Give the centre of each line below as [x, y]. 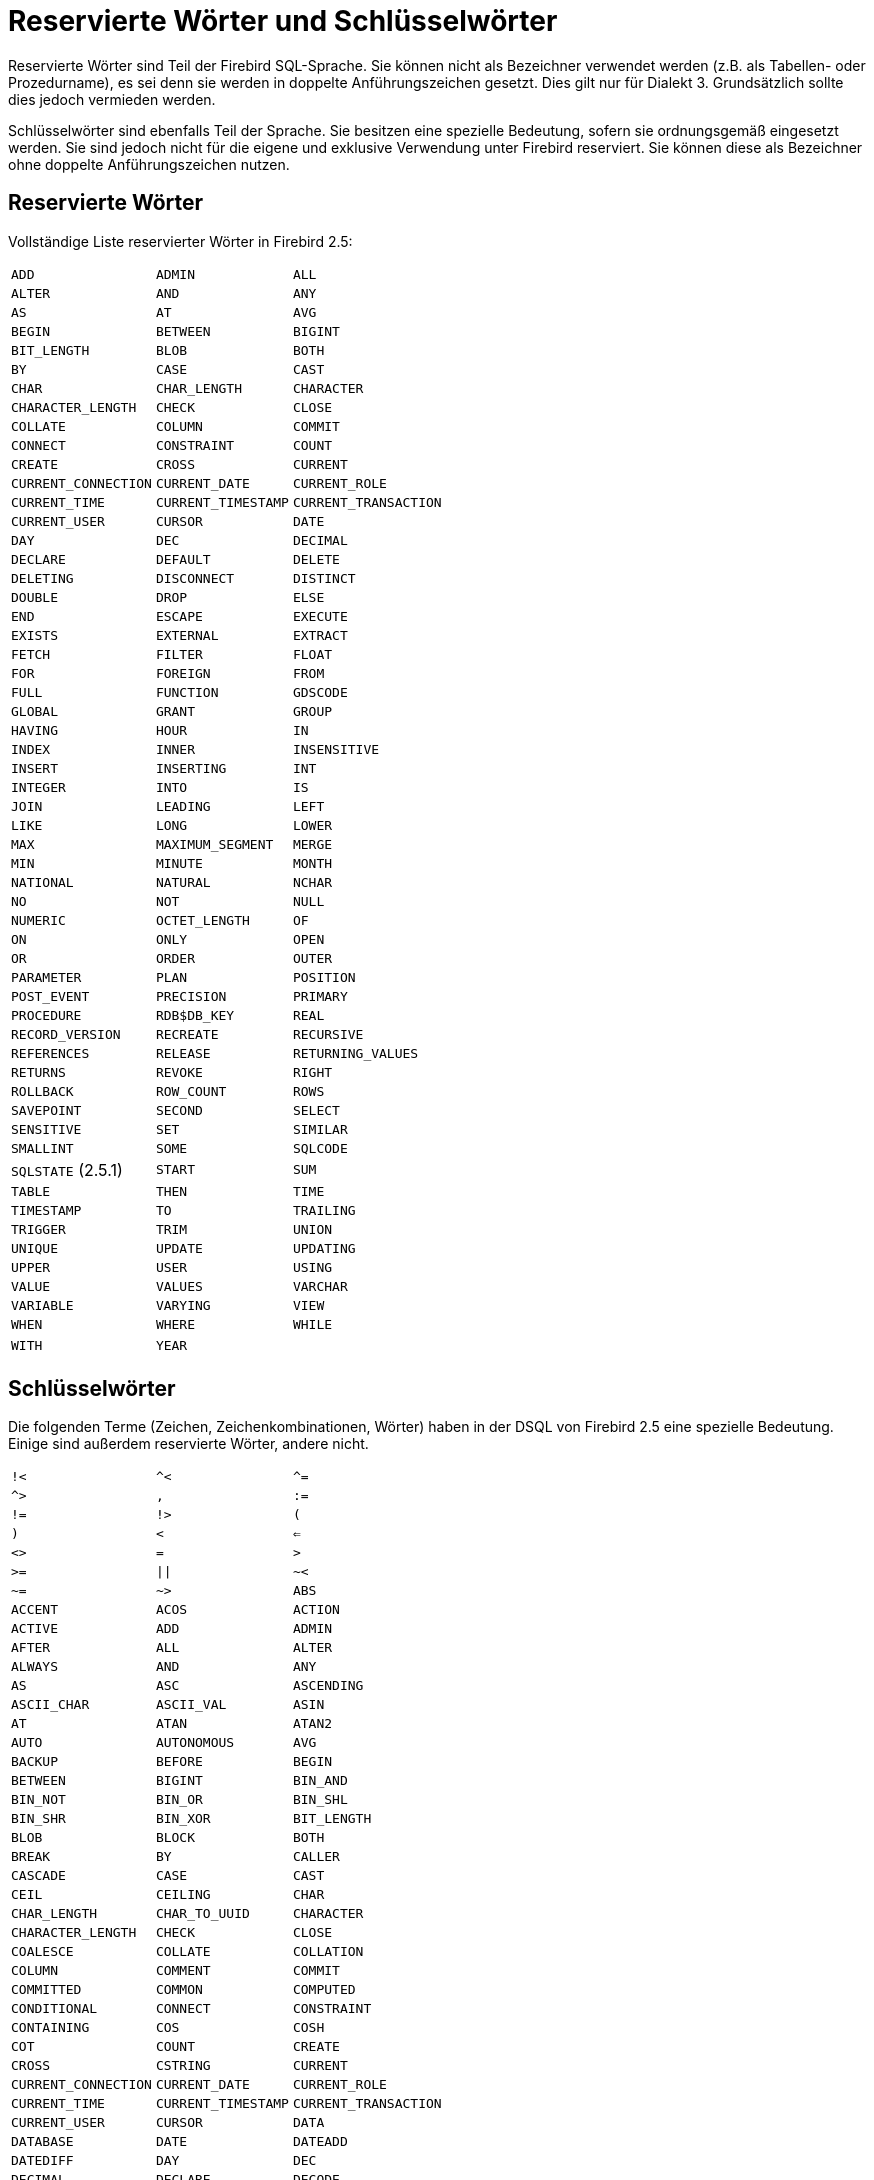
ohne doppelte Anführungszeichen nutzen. [149, 164]
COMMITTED [46, 1990]
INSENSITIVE [336, 749]
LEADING [183, 806]
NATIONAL [42, 882]
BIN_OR [179, 1800]
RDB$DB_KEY [195, 1015]
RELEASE [183, 1053]
